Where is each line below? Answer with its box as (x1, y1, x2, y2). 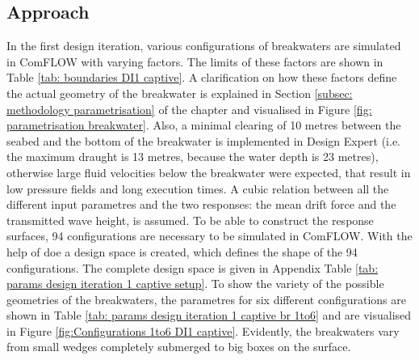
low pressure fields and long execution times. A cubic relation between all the (6, 180, 389, 197)
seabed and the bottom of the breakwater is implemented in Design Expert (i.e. (6, 132, 401, 149)
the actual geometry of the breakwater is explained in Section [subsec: (6, 84, 353, 101)
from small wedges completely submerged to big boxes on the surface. (6, 338, 351, 355)
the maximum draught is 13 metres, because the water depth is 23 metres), (6, 148, 379, 165)
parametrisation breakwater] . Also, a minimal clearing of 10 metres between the (6, 116, 401, 133)
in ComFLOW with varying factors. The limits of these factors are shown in (6, 53, 383, 70)
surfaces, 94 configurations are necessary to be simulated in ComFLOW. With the (6, 227, 413, 244)
